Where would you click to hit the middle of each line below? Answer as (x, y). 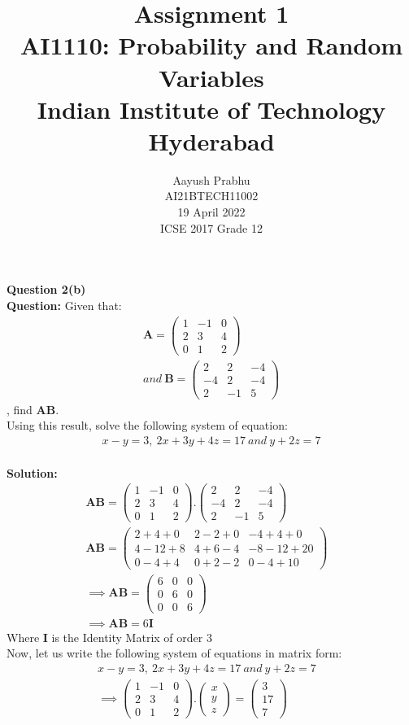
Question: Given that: (64, 305)
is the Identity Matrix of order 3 (132, 637)
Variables (211, 77)
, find (20, 409)
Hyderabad (211, 140)
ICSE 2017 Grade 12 (211, 227)
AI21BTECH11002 (211, 196)
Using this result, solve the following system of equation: (147, 425)
